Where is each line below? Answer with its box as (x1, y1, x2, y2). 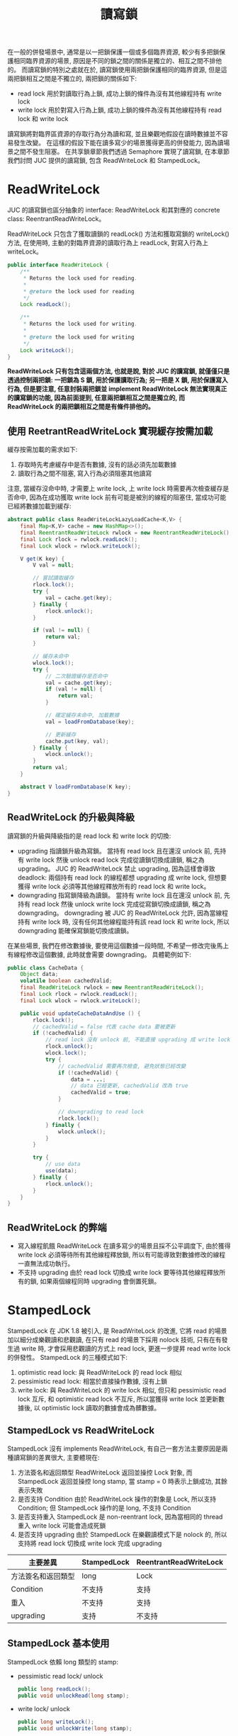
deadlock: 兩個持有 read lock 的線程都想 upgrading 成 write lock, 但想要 (17, 873, 227, 882)
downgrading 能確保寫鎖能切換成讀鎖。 (17, 926, 133, 935)
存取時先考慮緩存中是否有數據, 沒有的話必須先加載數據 (17, 460, 177, 469)
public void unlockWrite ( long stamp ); (17, 1725, 132, 1732)
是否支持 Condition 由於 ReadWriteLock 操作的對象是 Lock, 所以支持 (17, 1494, 217, 1503)
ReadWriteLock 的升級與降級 (7, 812, 135, 824)
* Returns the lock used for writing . (23, 320, 138, 328)
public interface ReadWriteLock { (7, 261, 110, 269)
